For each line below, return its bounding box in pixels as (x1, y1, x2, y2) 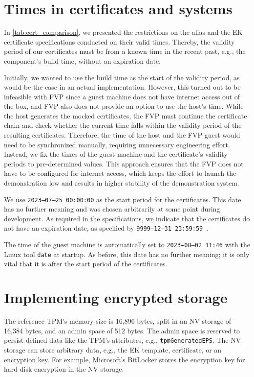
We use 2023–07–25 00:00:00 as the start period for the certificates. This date (4, 194, 241, 204)
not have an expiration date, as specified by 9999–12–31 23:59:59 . (4, 223, 209, 233)
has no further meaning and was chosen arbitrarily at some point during (4, 204, 220, 214)
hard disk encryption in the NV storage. (4, 364, 124, 374)
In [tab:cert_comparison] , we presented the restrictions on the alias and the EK (4, 27, 243, 37)
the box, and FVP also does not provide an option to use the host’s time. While (4, 101, 244, 111)
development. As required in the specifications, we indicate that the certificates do (4, 213, 250, 223)
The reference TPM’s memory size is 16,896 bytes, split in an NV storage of (4, 316, 232, 326)
